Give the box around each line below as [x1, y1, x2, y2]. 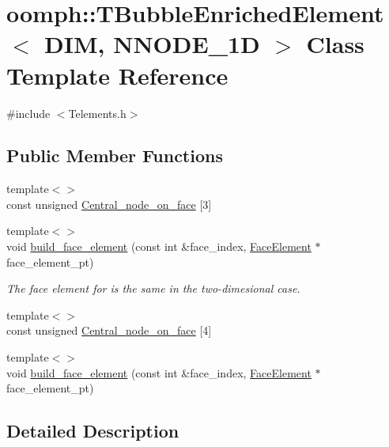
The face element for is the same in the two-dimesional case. [6, 280, 300, 297]
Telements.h [68, 104, 127, 121]
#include [6, 104, 51, 121]
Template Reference [6, 59, 228, 91]
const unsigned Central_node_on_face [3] [6, 195, 212, 212]
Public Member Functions [6, 143, 223, 168]
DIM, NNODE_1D [44, 28, 260, 60]
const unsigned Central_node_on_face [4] [6, 322, 212, 339]
